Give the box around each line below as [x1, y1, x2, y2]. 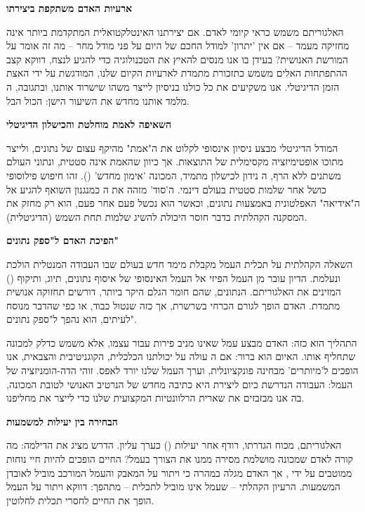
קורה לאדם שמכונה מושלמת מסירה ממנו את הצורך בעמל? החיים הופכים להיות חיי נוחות [6, 452, 354, 466]
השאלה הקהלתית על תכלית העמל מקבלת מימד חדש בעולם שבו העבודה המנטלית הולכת [6, 256, 353, 271]
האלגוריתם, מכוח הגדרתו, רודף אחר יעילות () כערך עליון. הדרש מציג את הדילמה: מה [6, 437, 342, 452]
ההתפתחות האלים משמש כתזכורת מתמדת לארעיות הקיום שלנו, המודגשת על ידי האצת [6, 65, 347, 80]
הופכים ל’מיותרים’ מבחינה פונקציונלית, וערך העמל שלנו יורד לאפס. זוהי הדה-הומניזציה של [6, 363, 359, 378]
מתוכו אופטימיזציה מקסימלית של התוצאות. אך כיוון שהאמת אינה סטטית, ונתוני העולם [6, 154, 344, 169]
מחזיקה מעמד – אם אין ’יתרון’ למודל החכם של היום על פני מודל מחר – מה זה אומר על [6, 38, 350, 53]
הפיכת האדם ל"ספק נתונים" [6, 233, 119, 248]
